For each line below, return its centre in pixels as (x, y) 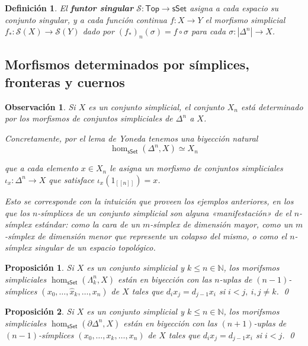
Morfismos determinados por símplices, (127, 64)
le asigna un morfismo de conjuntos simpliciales (196, 168)
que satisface (71, 179)
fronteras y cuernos (65, 81)
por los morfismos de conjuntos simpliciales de (89, 118)
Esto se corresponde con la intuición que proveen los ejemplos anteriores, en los (149, 201)
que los (17, 212)
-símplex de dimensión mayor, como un (222, 224)
